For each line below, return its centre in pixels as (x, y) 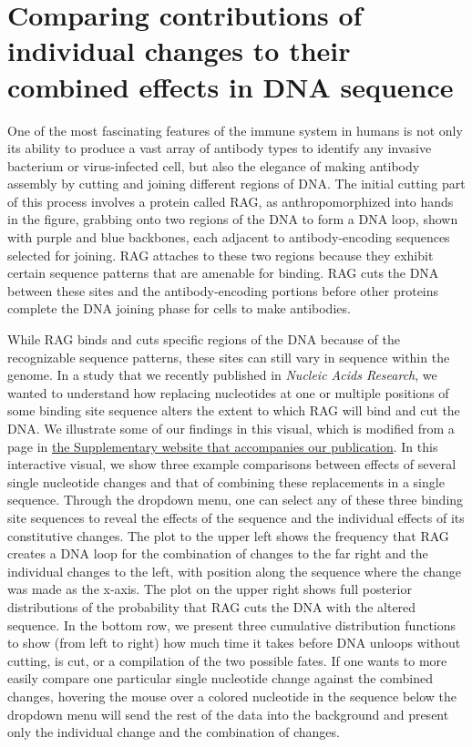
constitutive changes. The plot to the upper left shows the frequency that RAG (228, 535)
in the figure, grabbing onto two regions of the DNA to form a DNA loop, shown (233, 219)
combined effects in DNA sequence (231, 86)
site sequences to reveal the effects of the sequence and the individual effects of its (236, 517)
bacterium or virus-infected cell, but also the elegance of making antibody (214, 165)
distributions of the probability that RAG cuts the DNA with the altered (212, 606)
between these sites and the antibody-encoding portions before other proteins (223, 290)
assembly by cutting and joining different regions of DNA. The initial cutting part (236, 184)
